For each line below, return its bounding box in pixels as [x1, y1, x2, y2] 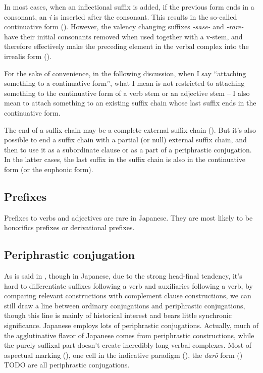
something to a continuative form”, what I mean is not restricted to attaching [4, 78, 245, 88]
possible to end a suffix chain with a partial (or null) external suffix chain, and [4, 134, 247, 145]
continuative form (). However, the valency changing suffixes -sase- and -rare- [4, 21, 244, 32]
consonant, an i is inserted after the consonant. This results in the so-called [4, 11, 237, 22]
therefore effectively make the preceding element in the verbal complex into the [4, 41, 249, 51]
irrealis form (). [4, 50, 51, 61]
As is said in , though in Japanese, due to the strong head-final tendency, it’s [4, 271, 242, 281]
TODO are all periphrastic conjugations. [4, 359, 130, 370]
